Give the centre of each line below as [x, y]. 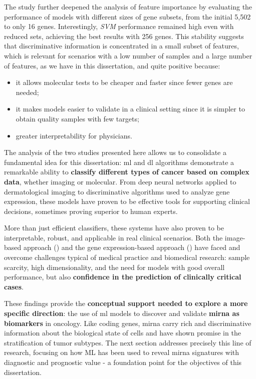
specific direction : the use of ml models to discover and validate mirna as [122, 313]
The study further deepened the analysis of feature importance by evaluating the [128, 6]
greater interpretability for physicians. [74, 135]
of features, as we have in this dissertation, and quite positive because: [112, 65]
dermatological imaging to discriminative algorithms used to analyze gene [117, 191]
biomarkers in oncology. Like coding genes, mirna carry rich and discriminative [128, 323]
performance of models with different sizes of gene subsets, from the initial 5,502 [127, 16]
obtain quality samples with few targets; [77, 118]
